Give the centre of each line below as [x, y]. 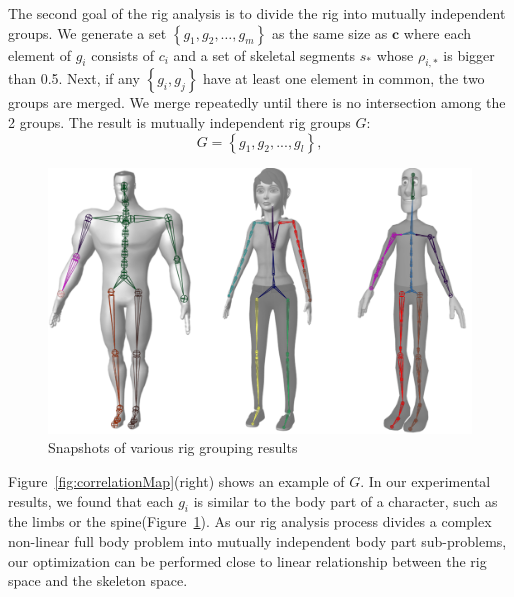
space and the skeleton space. [98, 580]
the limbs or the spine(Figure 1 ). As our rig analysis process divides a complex [250, 521]
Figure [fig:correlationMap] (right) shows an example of [176, 481]
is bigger [469, 54]
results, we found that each [91, 500]
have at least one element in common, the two [344, 78]
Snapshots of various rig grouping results [173, 447]
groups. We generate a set [87, 32]
